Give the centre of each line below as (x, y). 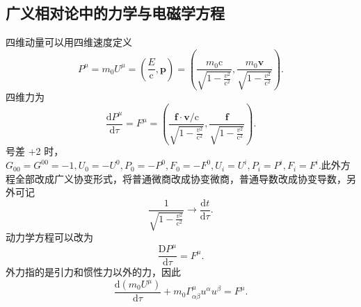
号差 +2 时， (35, 151)
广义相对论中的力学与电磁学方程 (115, 13)
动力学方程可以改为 (49, 237)
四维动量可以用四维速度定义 (69, 42)
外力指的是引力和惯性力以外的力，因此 (93, 272)
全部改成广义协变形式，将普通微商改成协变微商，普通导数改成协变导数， (180, 178)
